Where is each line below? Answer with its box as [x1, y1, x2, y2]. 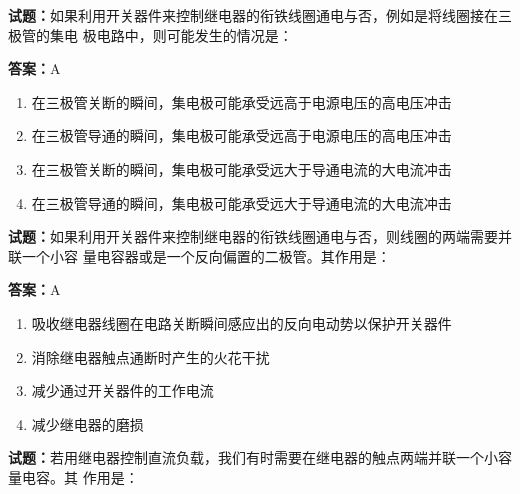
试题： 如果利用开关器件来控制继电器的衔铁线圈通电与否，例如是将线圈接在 [8, 5, 498, 25]
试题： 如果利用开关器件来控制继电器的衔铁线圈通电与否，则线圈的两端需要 [8, 226, 498, 247]
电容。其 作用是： [21, 466, 139, 487]
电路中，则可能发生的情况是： [96, 24, 293, 45]
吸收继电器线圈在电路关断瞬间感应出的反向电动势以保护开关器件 [31, 312, 452, 333]
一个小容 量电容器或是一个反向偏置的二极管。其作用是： [21, 245, 391, 266]
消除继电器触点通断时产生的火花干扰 [31, 346, 270, 367]
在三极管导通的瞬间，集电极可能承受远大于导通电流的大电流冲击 [31, 192, 452, 213]
